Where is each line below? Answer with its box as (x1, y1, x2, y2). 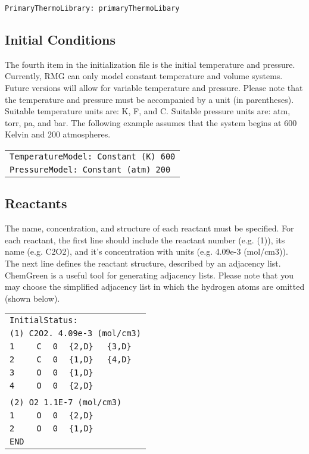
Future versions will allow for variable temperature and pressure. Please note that (5, 82, 303, 94)
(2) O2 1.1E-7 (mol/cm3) (10, 397, 122, 408)
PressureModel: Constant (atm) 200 (10, 165, 171, 175)
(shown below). (5, 292, 60, 304)
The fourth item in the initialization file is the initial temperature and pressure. (5, 58, 295, 70)
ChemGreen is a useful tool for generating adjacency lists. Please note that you (5, 268, 294, 281)
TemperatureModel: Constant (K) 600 (10, 152, 176, 162)
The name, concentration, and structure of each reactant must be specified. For (5, 222, 294, 234)
